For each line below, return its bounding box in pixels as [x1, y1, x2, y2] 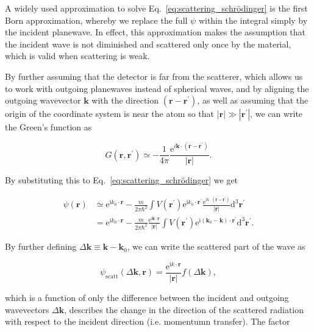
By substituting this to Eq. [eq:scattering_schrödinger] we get [5, 174, 238, 186]
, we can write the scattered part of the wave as [127, 240, 305, 253]
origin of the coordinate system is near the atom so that [5, 107, 215, 120]
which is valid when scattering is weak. [5, 49, 150, 62]
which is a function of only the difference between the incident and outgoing [5, 291, 289, 303]
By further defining [5, 240, 77, 253]
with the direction [91, 94, 159, 107]
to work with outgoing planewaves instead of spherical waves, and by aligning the [5, 82, 309, 94]
